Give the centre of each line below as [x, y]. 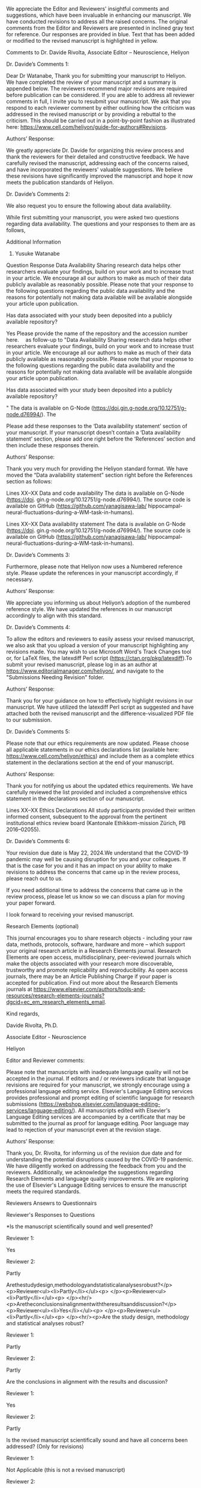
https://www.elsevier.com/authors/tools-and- [89, 989]
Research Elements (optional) [43, 926]
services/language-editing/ [40, 1110]
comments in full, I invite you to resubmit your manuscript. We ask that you [98, 101]
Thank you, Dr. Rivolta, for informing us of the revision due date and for [94, 1153]
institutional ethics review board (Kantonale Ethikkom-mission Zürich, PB [96, 823]
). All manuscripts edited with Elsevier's [122, 1110]
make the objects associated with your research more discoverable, [90, 963]
